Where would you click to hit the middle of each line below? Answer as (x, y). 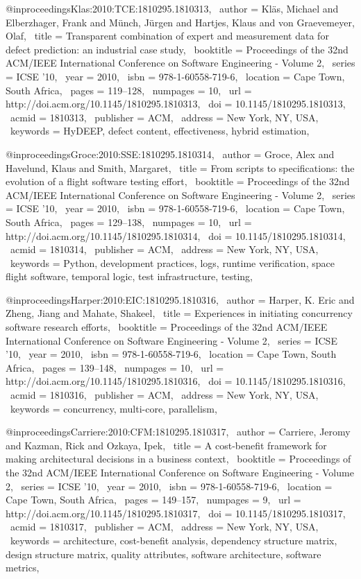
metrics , (23, 568)
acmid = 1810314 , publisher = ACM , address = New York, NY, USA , (164, 249)
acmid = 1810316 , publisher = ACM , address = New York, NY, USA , (164, 395)
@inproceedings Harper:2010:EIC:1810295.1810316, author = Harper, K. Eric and (180, 299)
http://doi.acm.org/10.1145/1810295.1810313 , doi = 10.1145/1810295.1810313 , (176, 104)
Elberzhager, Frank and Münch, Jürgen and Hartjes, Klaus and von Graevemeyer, (180, 22)
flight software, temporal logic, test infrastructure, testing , (129, 276)
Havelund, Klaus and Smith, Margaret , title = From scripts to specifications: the (180, 167)
